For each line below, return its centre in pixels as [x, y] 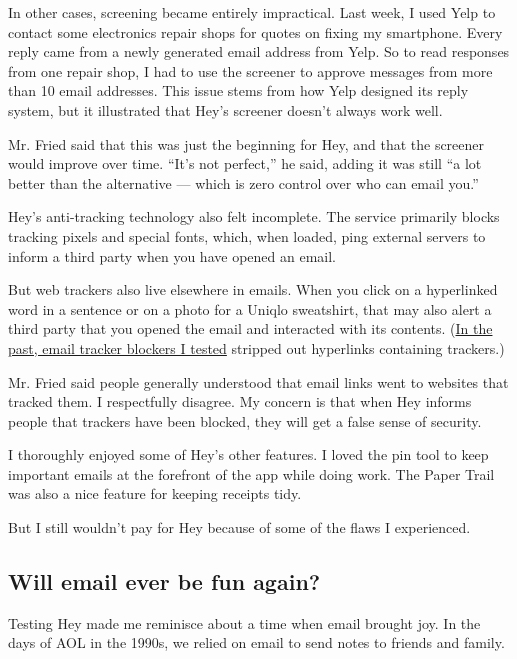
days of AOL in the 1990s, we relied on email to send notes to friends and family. [256, 642]
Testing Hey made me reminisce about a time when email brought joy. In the [244, 622]
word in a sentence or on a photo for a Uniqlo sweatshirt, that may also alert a [250, 308]
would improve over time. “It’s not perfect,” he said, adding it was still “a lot [245, 163]
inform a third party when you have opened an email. [172, 255]
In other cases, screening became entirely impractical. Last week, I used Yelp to [252, 12]
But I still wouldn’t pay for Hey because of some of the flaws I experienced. [239, 527]
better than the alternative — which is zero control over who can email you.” [243, 182]
